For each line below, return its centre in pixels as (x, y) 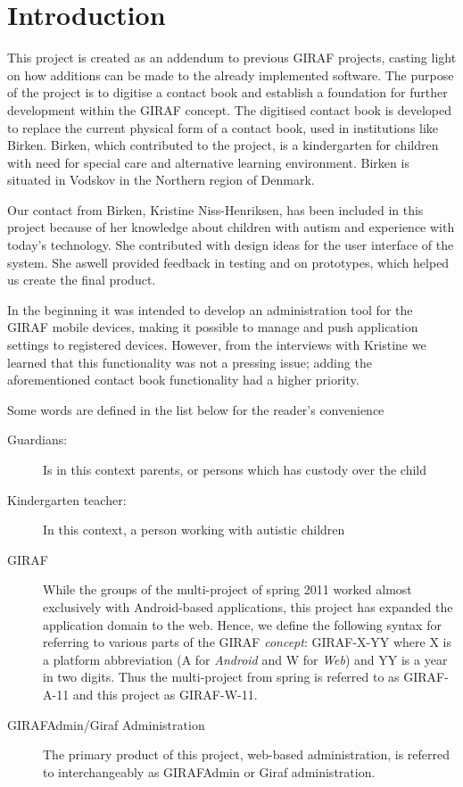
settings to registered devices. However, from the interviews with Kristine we (217, 345)
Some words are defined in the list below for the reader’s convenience (196, 409)
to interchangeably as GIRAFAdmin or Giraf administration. (209, 771)
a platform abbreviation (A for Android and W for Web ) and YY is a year (245, 659)
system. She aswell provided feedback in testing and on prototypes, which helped (228, 262)
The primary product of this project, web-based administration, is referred (247, 754)
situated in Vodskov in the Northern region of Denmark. (161, 180)
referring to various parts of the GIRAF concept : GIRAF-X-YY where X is (247, 642)
